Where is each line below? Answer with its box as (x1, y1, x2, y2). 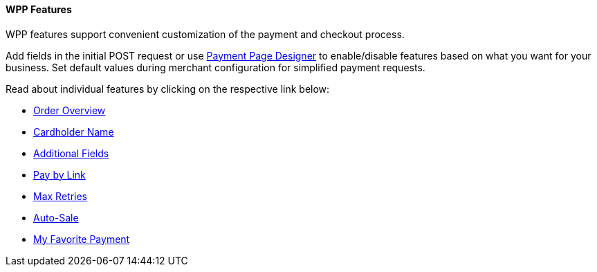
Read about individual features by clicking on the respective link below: (6, 82, 330, 95)
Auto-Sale (33, 211, 79, 224)
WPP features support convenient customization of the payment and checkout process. (6, 28, 405, 40)
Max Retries (33, 190, 87, 202)
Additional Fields (33, 147, 109, 159)
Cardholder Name (33, 125, 114, 138)
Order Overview (33, 104, 106, 116)
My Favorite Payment (33, 233, 130, 245)
